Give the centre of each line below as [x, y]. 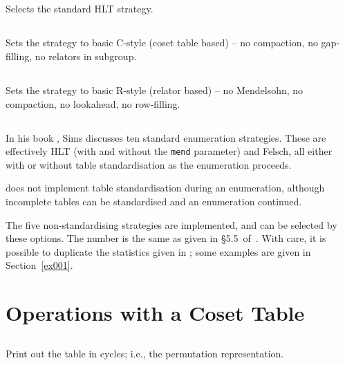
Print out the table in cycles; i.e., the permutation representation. [145, 353]
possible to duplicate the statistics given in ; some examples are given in [158, 251]
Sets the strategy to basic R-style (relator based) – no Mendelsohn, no [155, 90]
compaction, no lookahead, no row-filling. [93, 103]
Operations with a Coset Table [155, 313]
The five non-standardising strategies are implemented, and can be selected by [171, 224]
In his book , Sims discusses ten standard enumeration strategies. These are [166, 137]
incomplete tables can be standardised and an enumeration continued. [154, 201]
